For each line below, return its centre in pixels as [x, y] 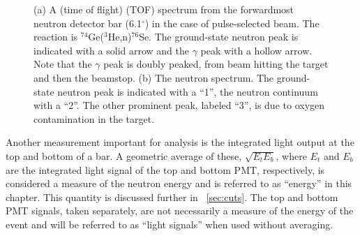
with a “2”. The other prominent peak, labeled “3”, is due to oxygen [179, 105]
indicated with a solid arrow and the [112, 50]
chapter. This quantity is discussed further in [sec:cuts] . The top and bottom [172, 197]
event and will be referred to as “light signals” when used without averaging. [170, 224]
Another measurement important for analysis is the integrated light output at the [180, 142]
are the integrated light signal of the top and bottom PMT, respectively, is [165, 169]
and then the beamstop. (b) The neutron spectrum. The [154, 77]
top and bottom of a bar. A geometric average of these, [124, 155]
